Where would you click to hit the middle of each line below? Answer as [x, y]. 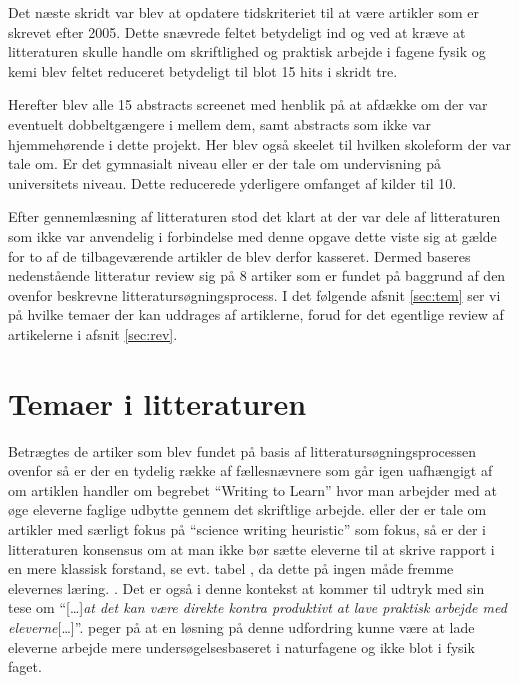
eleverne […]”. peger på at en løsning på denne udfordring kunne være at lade [241, 626]
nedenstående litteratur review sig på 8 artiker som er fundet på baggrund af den [257, 275]
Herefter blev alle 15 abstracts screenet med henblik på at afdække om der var [248, 104]
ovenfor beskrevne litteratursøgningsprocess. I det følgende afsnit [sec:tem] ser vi [254, 294]
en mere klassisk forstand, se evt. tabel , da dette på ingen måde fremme [231, 568]
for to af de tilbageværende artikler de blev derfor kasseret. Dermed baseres [239, 255]
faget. [25, 666]
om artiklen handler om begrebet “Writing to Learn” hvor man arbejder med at [252, 489]
